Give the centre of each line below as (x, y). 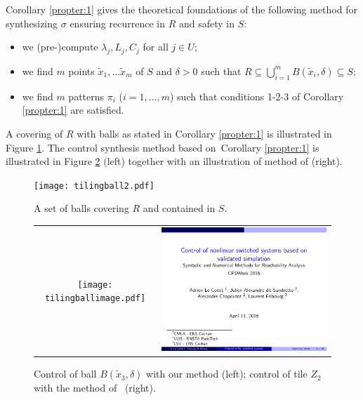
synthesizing (32, 23)
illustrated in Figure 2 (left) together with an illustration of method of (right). (174, 161)
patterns (86, 96)
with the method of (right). (95, 388)
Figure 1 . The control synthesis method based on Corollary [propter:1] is (163, 147)
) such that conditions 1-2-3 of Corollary (257, 96)
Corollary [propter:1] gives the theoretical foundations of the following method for (181, 9)
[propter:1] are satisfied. (73, 110)
